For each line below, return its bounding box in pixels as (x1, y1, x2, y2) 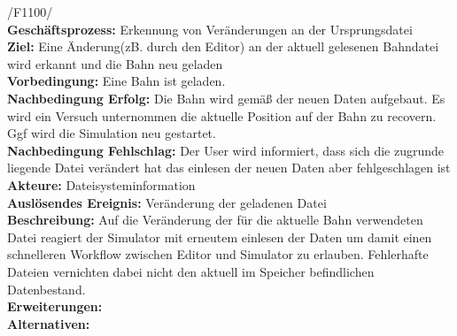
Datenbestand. (7, 279, 86, 298)
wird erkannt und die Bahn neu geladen (7, 54, 223, 73)
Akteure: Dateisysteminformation (7, 175, 196, 194)
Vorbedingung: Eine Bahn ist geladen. (7, 72, 226, 90)
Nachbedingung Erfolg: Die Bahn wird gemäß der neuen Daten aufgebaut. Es (7, 88, 445, 107)
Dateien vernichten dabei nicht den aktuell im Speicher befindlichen (7, 262, 375, 280)
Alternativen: (7, 314, 90, 332)
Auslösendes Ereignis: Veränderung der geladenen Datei (7, 193, 327, 211)
